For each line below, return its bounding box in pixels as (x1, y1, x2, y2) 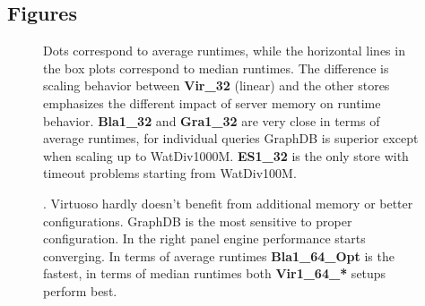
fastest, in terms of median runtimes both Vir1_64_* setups (43, 264, 386, 283)
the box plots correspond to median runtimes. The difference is (43, 58, 389, 77)
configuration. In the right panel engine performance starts (43, 229, 366, 248)
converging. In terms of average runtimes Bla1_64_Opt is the (43, 246, 395, 265)
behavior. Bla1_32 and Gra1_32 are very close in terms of (43, 111, 380, 130)
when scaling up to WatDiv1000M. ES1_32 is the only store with (43, 146, 409, 165)
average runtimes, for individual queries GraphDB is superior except (43, 129, 419, 148)
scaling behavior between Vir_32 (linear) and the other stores (43, 76, 390, 95)
